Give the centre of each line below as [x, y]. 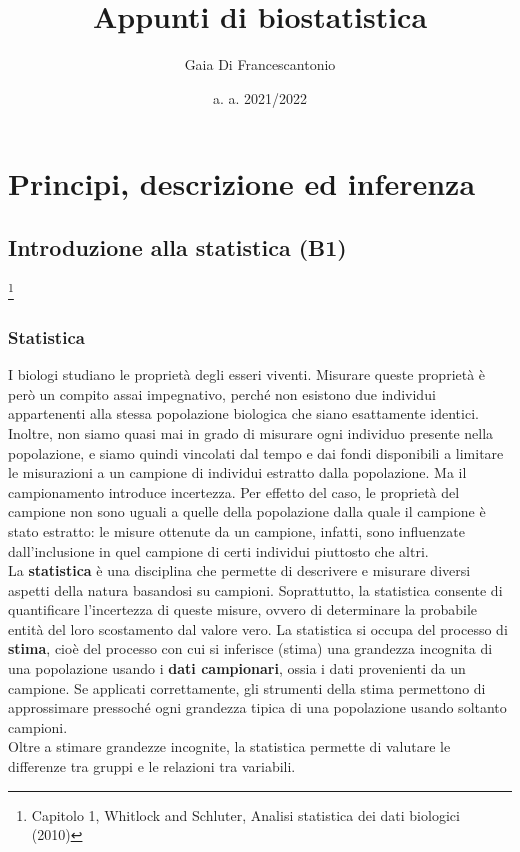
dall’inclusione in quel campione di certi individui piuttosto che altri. [218, 550]
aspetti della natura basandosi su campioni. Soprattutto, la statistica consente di [255, 589]
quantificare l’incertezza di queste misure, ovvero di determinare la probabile [243, 609]
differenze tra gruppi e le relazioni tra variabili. [152, 766]
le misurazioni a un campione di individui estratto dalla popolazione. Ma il [237, 472]
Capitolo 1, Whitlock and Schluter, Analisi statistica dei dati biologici [245, 814]
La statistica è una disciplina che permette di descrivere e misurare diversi [239, 570]
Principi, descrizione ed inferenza [242, 183]
